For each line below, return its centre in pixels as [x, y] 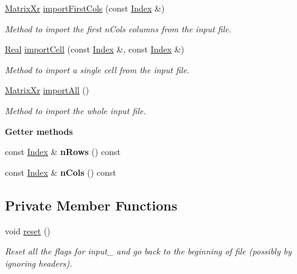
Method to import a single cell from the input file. [97, 69]
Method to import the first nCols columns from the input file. [118, 28]
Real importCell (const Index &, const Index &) [95, 49]
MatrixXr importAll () [47, 90]
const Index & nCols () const [61, 172]
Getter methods [39, 131]
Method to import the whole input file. [75, 110]
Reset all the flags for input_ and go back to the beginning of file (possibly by [148, 251]
